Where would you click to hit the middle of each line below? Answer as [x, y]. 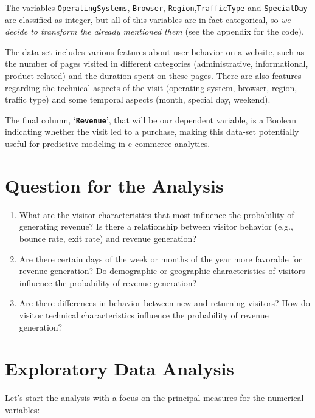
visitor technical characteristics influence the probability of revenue [144, 314]
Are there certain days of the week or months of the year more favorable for [161, 259]
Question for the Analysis [114, 185]
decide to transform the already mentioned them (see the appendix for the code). [154, 31]
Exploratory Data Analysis [120, 368]
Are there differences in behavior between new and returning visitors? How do [164, 303]
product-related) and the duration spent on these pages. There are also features [153, 76]
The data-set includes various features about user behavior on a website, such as [155, 51]
